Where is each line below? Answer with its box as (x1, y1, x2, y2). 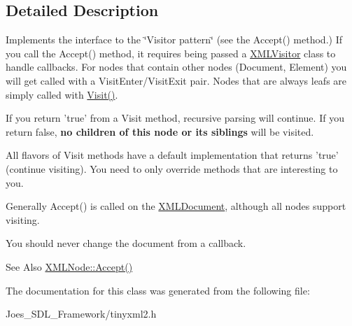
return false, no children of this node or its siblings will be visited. (6, 124, 314, 139)
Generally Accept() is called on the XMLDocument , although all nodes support (6, 199, 346, 213)
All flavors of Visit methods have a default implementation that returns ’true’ (6, 148, 339, 162)
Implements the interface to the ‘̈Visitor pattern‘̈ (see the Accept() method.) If (6, 32, 342, 47)
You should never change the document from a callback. (6, 236, 246, 250)
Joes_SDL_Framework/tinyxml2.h (6, 306, 157, 321)
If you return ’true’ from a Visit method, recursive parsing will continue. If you (6, 111, 344, 125)
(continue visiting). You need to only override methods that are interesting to (6, 161, 338, 176)
